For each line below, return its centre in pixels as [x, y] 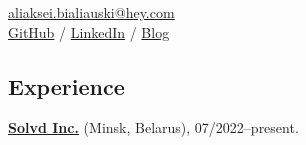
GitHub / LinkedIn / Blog [89, 31]
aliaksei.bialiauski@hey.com [91, 12]
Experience [66, 85]
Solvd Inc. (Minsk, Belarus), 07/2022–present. [153, 127]
